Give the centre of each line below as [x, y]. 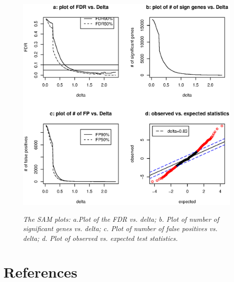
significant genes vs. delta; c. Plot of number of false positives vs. [120, 228]
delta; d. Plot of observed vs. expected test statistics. [100, 238]
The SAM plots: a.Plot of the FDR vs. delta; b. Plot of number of [121, 219]
